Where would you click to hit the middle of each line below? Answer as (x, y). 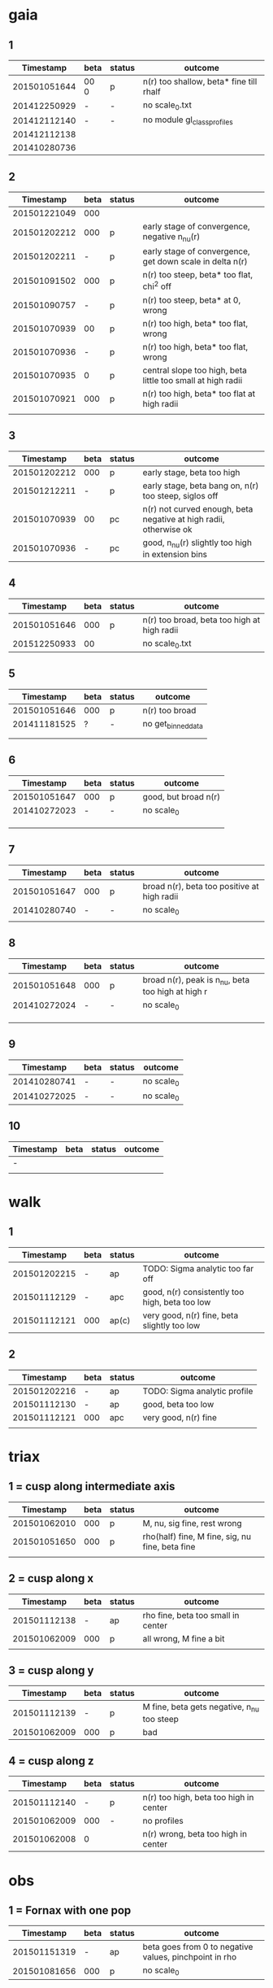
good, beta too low (178, 1404)
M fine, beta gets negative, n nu (201, 1708)
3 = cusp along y (51, 1670)
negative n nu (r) (171, 238)
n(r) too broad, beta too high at (201, 620)
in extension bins (175, 554)
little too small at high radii (193, 380)
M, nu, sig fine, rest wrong (192, 1523)
